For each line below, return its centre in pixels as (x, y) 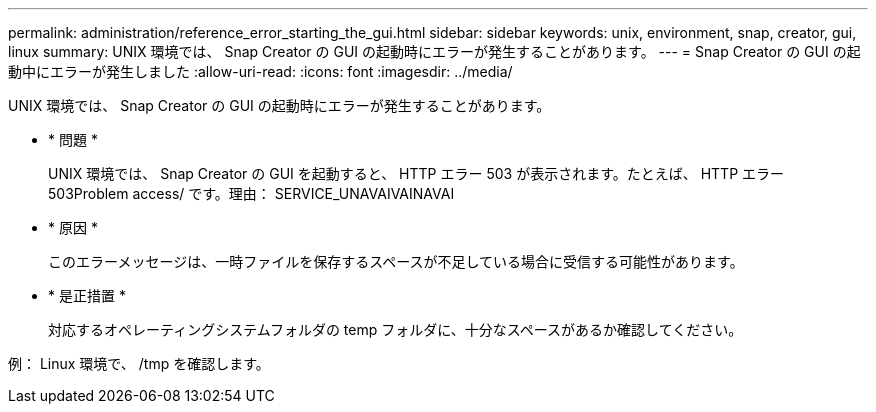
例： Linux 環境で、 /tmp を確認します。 (139, 363)
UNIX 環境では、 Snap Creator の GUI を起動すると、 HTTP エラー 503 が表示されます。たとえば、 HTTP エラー (416, 173)
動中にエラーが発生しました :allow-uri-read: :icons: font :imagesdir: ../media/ (260, 71)
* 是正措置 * (87, 295)
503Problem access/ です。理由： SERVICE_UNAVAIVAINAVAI (251, 193)
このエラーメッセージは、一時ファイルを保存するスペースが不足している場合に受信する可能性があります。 (396, 261)
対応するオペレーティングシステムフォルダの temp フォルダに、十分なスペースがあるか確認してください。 (395, 329)
